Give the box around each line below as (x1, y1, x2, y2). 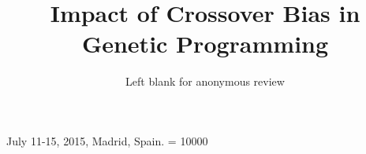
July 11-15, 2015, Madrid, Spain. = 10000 (6, 132, 208, 148)
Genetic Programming (81, 27, 329, 60)
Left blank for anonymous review (125, 73, 285, 90)
